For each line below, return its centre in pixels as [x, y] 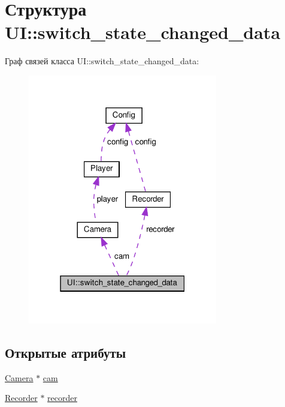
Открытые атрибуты [66, 352]
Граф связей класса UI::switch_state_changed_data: [102, 61]
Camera [19, 377]
